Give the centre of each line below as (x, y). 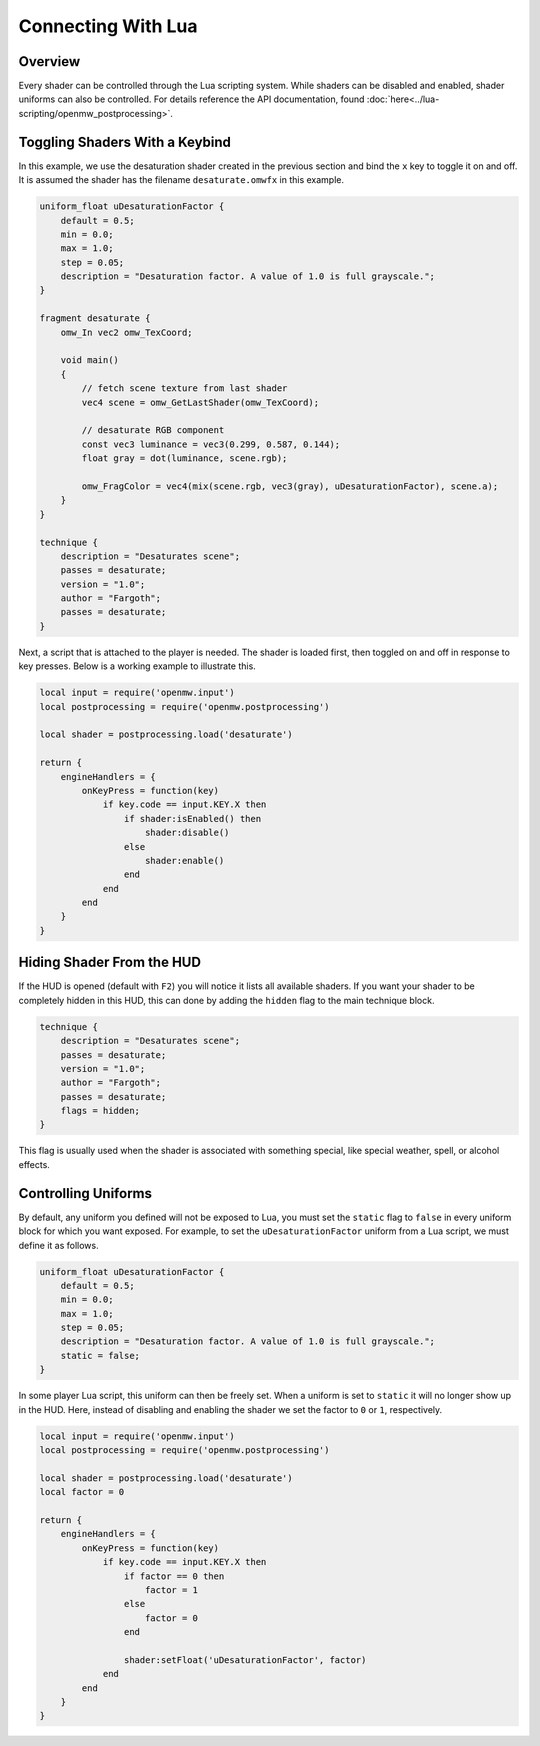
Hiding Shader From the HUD (110, 962)
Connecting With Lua (108, 26)
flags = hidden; (100, 1111)
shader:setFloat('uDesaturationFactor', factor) (245, 1659)
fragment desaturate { (95, 318)
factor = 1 (172, 1589)
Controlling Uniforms (85, 1193)
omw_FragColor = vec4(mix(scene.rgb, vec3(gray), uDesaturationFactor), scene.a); (290, 486)
